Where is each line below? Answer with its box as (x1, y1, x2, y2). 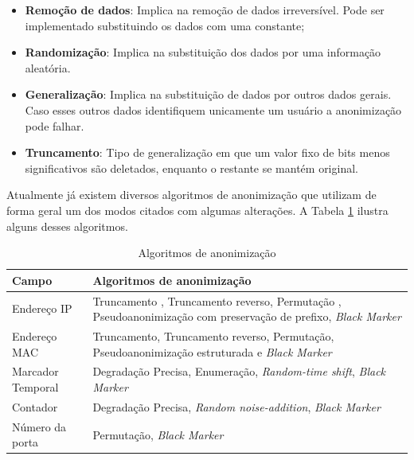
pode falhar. (25, 117, 84, 134)
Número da (12, 418, 67, 435)
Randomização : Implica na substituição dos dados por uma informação (25, 44, 381, 60)
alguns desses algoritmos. (6, 217, 128, 234)
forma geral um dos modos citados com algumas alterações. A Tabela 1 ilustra (6, 201, 389, 218)
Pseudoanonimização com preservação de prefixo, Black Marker (92, 308, 401, 325)
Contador (12, 398, 58, 415)
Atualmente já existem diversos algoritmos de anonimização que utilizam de (6, 186, 377, 203)
